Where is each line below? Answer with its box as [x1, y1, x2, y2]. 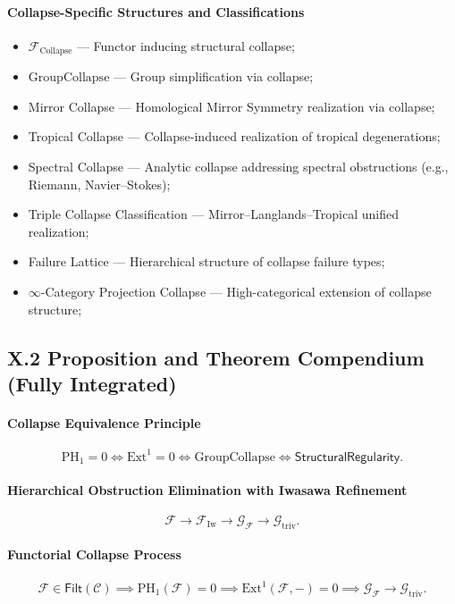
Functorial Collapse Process [7, 545, 181, 564]
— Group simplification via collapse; [114, 67, 314, 86]
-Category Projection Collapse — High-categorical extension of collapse [40, 282, 432, 300]
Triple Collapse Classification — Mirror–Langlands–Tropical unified [28, 205, 399, 223]
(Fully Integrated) [7, 369, 177, 397]
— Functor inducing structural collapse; [76, 36, 295, 55]
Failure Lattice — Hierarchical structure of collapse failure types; [28, 252, 385, 271]
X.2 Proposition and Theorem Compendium [7, 343, 425, 371]
